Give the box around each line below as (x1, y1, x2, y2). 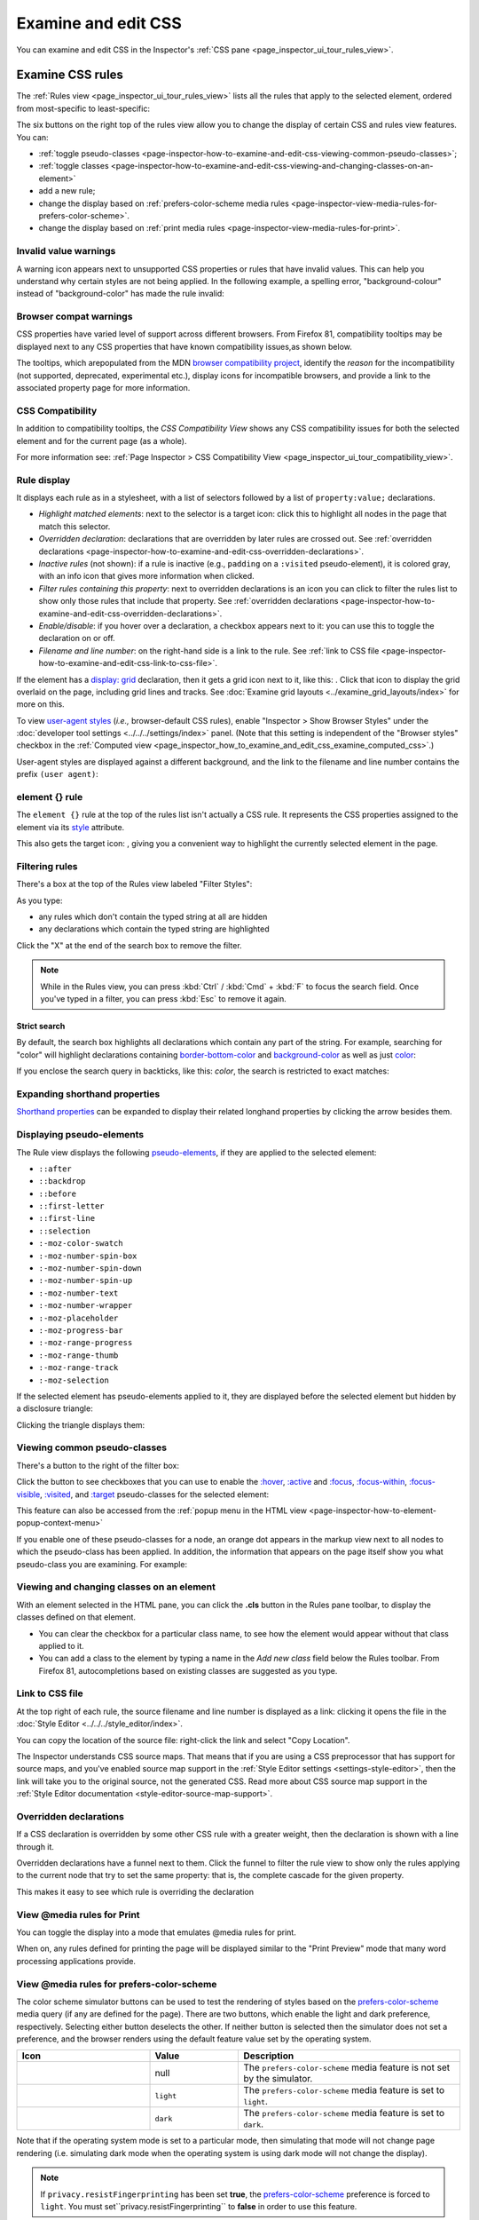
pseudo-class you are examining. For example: (16, 1558, 188, 1569)
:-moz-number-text (38, 1288, 119, 1298)
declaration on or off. (38, 633, 115, 644)
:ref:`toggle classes (38, 161, 110, 171)
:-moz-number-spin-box (38, 1250, 137, 1261)
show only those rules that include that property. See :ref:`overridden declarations (38, 596, 339, 607)
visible (16, 1488, 41, 1500)
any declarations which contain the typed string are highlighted (38, 924, 270, 934)
